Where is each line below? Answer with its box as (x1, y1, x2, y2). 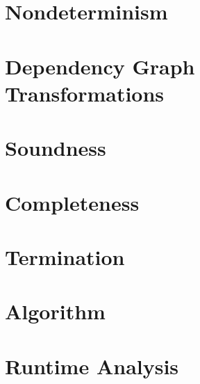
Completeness (5, 188, 140, 216)
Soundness (5, 134, 106, 162)
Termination (5, 242, 125, 271)
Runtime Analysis (5, 351, 179, 380)
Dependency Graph (5, 51, 195, 80)
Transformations (5, 79, 165, 107)
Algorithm (5, 297, 106, 326)
